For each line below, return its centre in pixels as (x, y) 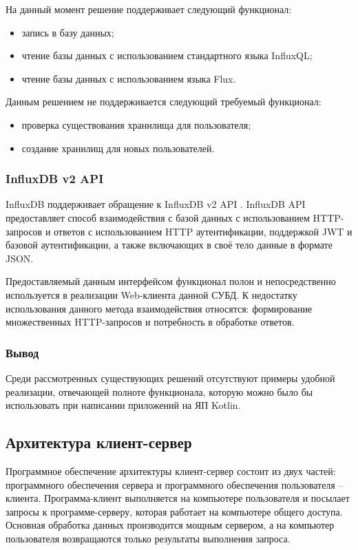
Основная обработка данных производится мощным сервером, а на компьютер (170, 525)
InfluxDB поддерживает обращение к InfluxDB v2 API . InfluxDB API (156, 204)
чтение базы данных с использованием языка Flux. (129, 78)
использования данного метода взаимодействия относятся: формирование (159, 308)
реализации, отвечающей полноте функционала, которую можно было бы (159, 391)
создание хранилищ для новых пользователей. (118, 148)
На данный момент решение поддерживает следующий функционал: (149, 9)
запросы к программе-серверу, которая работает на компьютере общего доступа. (174, 511)
